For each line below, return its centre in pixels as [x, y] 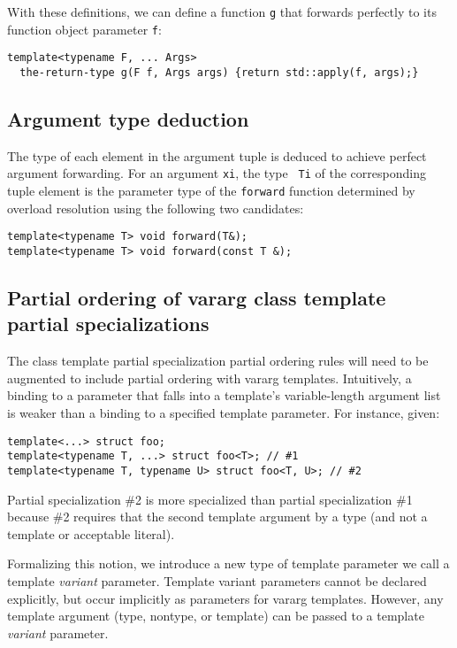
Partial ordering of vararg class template [197, 298]
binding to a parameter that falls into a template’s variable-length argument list [224, 395]
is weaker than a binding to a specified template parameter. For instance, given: [224, 413]
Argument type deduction [128, 119]
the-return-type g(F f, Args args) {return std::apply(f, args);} [219, 72]
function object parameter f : [84, 29]
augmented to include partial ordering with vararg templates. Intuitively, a [209, 378]
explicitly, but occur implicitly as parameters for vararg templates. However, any [225, 598]
